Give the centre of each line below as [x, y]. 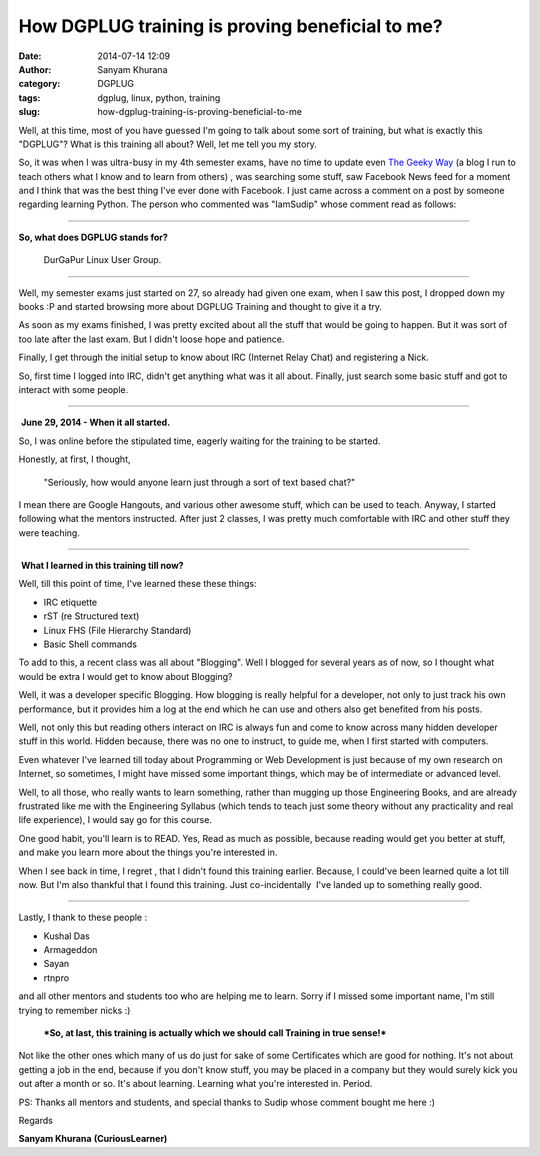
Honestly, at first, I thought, [74, 459]
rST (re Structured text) [91, 616]
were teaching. [49, 532]
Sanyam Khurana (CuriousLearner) [93, 1139]
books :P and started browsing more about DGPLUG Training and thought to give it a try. [200, 307]
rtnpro [56, 977]
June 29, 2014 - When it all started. [95, 422]
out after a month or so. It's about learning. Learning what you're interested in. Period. [195, 1084]
